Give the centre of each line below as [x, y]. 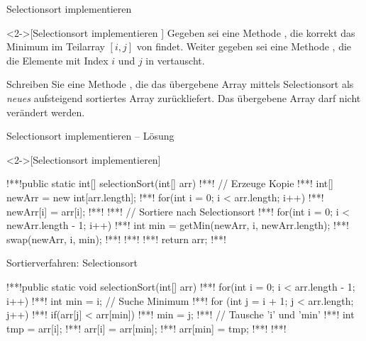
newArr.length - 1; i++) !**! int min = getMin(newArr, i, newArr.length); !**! [178, 225]
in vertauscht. [175, 60]
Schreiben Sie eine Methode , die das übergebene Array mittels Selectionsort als [180, 84]
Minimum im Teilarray [56, 46]
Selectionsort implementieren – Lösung [90, 136]
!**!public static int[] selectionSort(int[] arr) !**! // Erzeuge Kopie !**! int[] [170, 183]
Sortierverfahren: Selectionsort [72, 263]
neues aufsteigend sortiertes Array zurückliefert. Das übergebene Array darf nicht [184, 97]
